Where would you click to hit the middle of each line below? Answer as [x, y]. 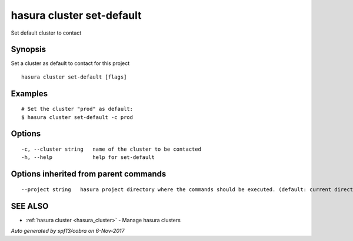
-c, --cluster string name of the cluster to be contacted [111, 149]
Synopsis [29, 50]
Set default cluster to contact [46, 33]
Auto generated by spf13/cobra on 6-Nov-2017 [68, 231]
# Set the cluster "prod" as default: [77, 109]
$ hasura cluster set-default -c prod [77, 117]
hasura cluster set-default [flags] [74, 77]
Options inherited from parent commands [89, 174]
